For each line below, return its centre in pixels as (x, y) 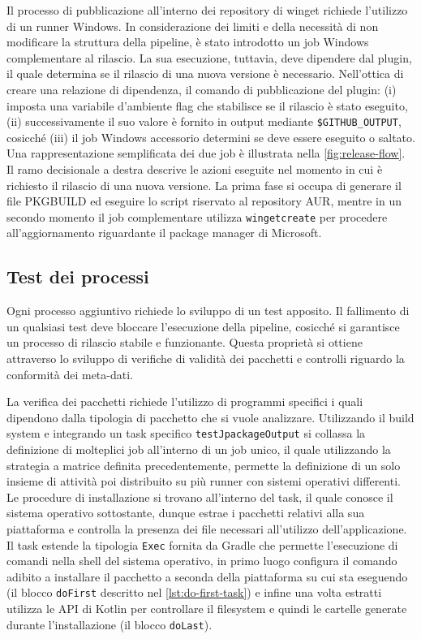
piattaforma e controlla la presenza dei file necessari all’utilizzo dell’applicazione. (207, 529)
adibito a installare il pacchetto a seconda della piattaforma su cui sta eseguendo (207, 576)
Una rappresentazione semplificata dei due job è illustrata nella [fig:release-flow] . (206, 153)
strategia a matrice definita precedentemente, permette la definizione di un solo (204, 465)
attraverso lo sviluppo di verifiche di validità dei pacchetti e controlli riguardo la (206, 358)
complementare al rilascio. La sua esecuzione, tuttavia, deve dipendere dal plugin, (209, 57)
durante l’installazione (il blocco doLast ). (110, 624)
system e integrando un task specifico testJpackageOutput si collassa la (186, 433)
